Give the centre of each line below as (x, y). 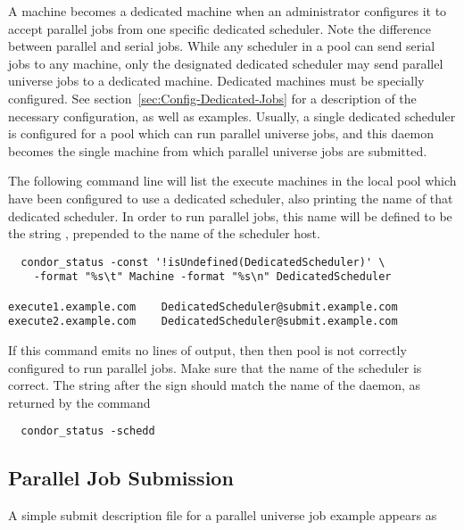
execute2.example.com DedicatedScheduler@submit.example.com (203, 322)
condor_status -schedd (88, 431)
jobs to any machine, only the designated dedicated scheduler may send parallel (226, 63)
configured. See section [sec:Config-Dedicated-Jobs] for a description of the (212, 98)
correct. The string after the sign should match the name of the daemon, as (215, 385)
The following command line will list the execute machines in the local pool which (232, 181)
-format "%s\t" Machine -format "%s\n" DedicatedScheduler (212, 277)
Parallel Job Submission (121, 478)
